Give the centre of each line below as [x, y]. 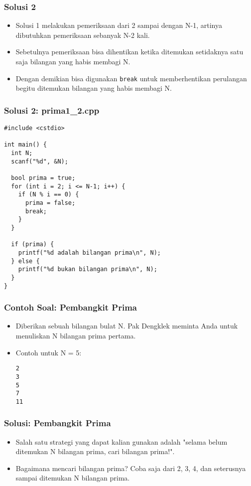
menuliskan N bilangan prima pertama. [76, 335]
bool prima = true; [43, 178]
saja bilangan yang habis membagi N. [73, 61]
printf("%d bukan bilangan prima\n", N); [88, 269]
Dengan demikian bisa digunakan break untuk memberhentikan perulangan [131, 78]
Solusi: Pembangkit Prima [58, 423]
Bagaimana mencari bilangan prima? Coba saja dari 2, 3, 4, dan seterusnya [131, 468]
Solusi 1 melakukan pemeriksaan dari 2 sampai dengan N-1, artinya [119, 25]
